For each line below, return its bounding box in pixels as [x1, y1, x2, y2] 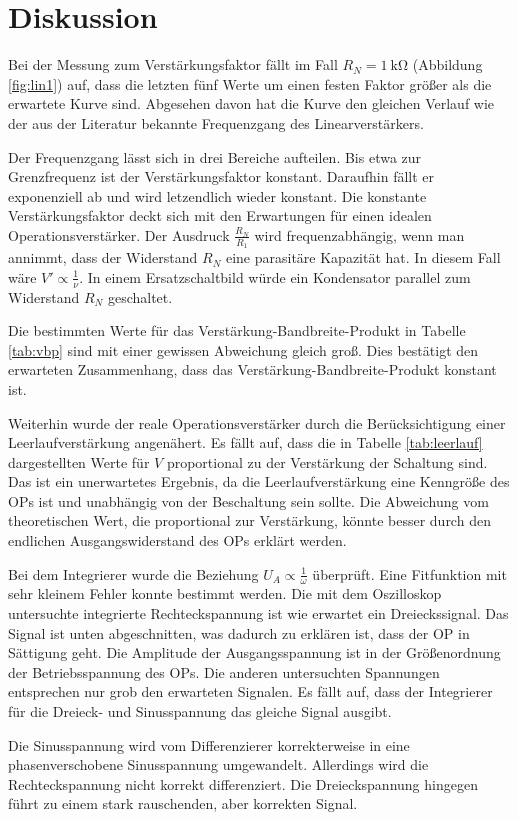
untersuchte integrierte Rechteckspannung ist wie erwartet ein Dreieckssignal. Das [8, 603, 509, 624]
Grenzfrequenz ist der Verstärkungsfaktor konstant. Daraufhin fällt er [8, 166, 435, 187]
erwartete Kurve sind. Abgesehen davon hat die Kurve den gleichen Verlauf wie [8, 93, 495, 114]
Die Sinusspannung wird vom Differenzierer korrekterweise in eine [8, 734, 410, 755]
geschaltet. [107, 286, 173, 307]
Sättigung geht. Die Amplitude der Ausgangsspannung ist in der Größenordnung [8, 642, 501, 663]
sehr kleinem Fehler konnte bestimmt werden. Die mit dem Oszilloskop [8, 583, 442, 604]
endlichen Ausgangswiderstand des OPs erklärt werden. [8, 530, 347, 551]
